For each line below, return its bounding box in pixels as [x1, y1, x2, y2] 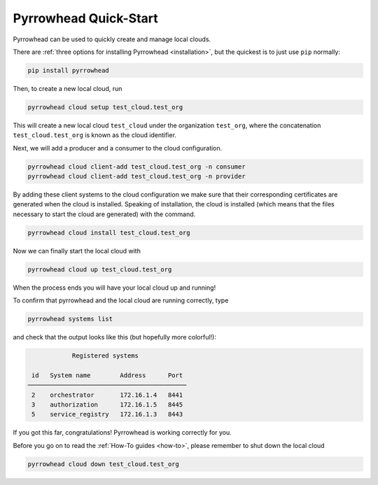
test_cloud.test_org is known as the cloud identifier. [13, 131, 176, 139]
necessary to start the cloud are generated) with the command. [13, 210, 196, 218]
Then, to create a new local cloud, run [13, 84, 122, 92]
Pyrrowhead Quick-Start [13, 10, 158, 26]
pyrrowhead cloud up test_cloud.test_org [27, 265, 172, 273]
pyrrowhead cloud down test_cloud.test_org [27, 460, 180, 468]
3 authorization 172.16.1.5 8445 [31, 401, 183, 409]
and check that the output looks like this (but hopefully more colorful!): [13, 333, 217, 342]
